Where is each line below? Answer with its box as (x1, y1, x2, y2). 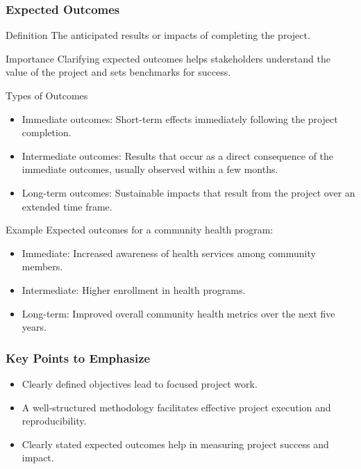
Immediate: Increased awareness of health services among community (22, 245, 316, 260)
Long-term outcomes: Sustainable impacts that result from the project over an (22, 185, 355, 199)
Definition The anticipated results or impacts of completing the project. (6, 28, 310, 42)
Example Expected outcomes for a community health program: (6, 222, 274, 237)
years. (22, 320, 47, 334)
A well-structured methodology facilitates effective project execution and (22, 400, 331, 414)
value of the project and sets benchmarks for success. (6, 65, 231, 79)
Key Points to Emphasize (6, 349, 151, 366)
